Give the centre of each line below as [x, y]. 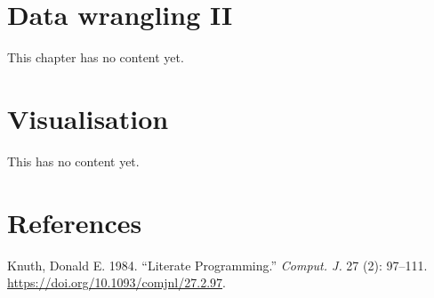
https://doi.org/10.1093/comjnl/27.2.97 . [117, 282]
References [75, 222]
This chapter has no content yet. [96, 57]
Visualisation [88, 118]
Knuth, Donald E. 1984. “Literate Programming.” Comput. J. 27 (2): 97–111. [217, 265]
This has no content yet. [73, 161]
